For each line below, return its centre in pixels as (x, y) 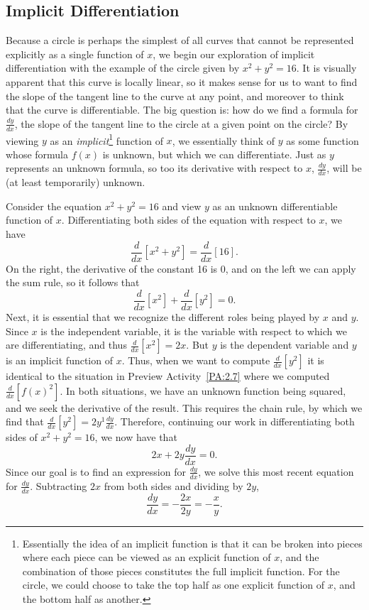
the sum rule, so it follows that (73, 282)
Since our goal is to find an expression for (96, 471)
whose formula (37, 154)
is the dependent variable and (285, 345)
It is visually (330, 68)
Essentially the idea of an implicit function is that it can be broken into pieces (192, 543)
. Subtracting (59, 485)
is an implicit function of (59, 360)
